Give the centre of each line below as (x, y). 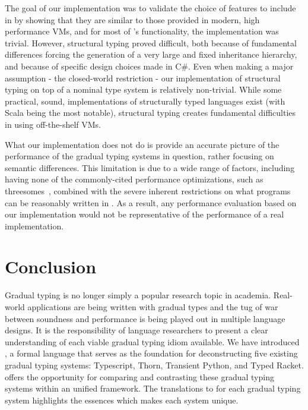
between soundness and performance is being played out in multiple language (145, 318)
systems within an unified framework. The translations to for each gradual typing (153, 388)
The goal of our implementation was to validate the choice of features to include (150, 8)
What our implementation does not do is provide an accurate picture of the (142, 144)
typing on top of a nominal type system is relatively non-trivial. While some (143, 89)
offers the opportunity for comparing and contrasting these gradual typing (139, 376)
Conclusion (51, 266)
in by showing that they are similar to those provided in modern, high (132, 19)
